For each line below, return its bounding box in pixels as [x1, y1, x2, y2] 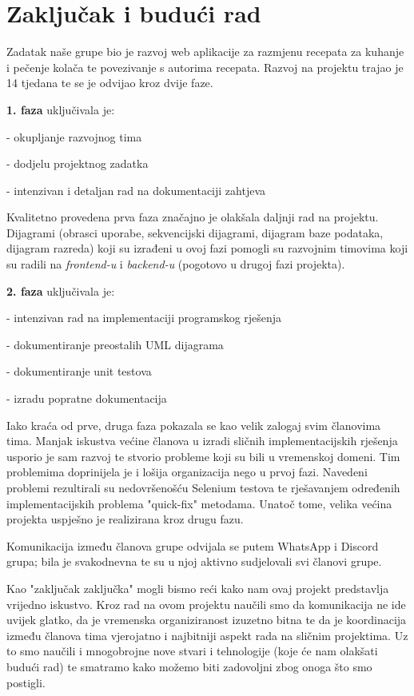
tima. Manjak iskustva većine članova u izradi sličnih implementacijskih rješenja [6, 432, 398, 449]
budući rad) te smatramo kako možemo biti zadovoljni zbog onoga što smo [6, 658, 372, 674]
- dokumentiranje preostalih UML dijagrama [6, 336, 224, 352]
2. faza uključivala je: [6, 282, 115, 299]
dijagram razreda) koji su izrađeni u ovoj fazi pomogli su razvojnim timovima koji [6, 240, 408, 257]
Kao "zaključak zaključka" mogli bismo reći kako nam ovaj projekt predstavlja [6, 579, 389, 596]
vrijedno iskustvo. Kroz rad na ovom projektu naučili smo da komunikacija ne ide [6, 595, 406, 612]
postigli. [6, 674, 46, 690]
